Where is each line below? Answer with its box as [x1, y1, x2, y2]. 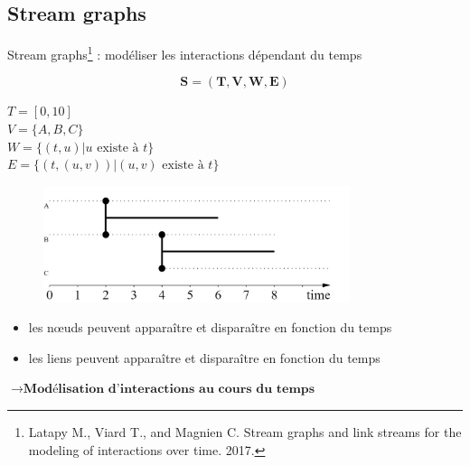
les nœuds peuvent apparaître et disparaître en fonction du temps [28, 318, 392, 337]
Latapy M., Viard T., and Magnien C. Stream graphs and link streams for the [28, 423, 462, 442]
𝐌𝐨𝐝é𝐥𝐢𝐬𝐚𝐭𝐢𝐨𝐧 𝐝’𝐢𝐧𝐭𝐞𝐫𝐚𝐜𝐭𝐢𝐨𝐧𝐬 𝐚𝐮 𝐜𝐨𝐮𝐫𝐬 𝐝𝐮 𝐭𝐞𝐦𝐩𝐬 [23, 383, 315, 396]
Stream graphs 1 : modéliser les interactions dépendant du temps [7, 42, 362, 63]
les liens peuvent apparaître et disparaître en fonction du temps [28, 348, 381, 367]
